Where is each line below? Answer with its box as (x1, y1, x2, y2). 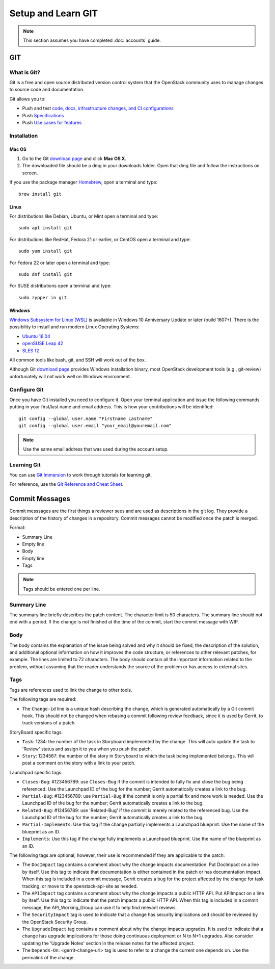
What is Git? (9, 69, 40, 76)
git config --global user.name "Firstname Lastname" (18, 415, 153, 422)
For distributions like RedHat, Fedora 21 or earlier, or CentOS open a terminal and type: (9, 236, 191, 242)
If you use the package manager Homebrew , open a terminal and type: (9, 179, 158, 186)
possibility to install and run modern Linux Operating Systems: (9, 324, 140, 330)
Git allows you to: (9, 96, 46, 102)
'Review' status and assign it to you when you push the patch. (22, 746, 152, 752)
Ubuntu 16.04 (22, 333, 50, 339)
